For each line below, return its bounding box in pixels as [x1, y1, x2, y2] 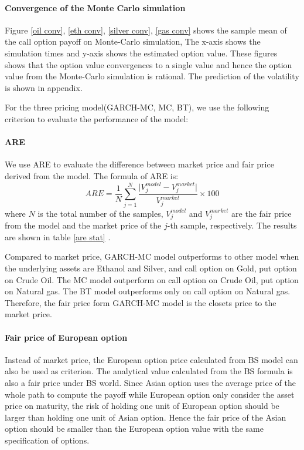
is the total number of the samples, [37, 207, 163, 219]
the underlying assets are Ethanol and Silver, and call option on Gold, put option [5, 262, 297, 274]
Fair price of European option [5, 331, 128, 343]
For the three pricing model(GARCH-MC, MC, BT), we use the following [5, 101, 269, 113]
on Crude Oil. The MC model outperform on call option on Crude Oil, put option [5, 273, 299, 286]
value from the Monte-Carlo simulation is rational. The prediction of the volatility [5, 70, 299, 82]
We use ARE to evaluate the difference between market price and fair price [5, 158, 274, 170]
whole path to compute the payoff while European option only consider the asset [5, 388, 295, 400]
